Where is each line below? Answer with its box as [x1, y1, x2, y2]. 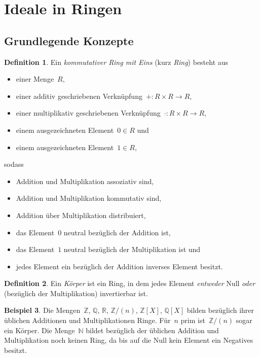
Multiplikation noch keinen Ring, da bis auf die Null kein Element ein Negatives [4, 335, 253, 345]
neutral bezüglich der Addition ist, [63, 227, 171, 237]
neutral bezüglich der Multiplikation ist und [63, 244, 201, 255]
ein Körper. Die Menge [4, 325, 75, 335]
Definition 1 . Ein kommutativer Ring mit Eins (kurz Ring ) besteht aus [4, 56, 229, 67]
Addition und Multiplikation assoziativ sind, [16, 175, 154, 186]
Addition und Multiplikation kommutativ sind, [16, 193, 162, 203]
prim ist [180, 315, 205, 326]
